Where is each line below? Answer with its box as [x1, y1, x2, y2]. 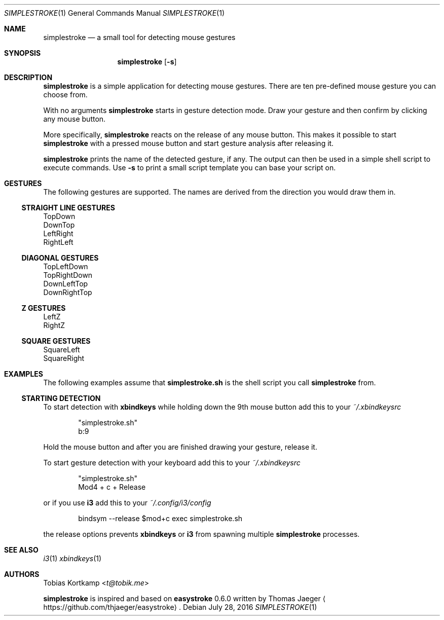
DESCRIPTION [4, 73, 53, 82]
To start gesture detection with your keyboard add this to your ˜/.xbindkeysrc [43, 458, 301, 467]
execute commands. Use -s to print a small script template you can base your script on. [43, 163, 336, 172]
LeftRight [43, 229, 73, 238]
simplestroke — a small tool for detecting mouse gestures [43, 33, 236, 42]
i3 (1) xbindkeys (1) [43, 554, 102, 563]
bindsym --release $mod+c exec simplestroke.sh [78, 514, 243, 523]
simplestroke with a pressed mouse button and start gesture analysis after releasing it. [43, 139, 334, 148]
